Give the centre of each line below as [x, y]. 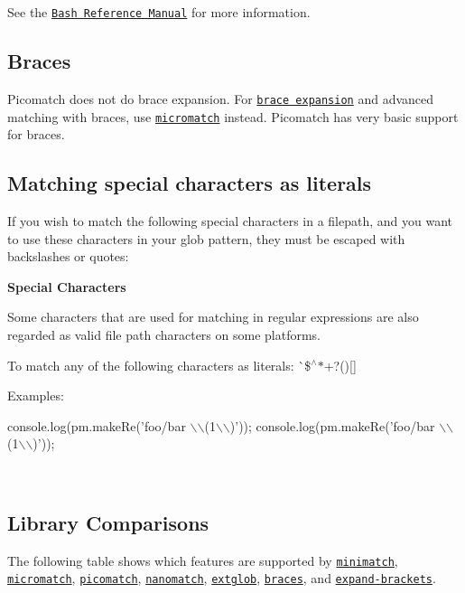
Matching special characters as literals [190, 183]
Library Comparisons [108, 522]
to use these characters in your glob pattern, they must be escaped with [206, 238]
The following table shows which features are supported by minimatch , [203, 560]
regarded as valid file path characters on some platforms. [164, 334]
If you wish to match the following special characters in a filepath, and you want [230, 220]
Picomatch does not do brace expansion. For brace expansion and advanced [221, 98]
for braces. [36, 134]
